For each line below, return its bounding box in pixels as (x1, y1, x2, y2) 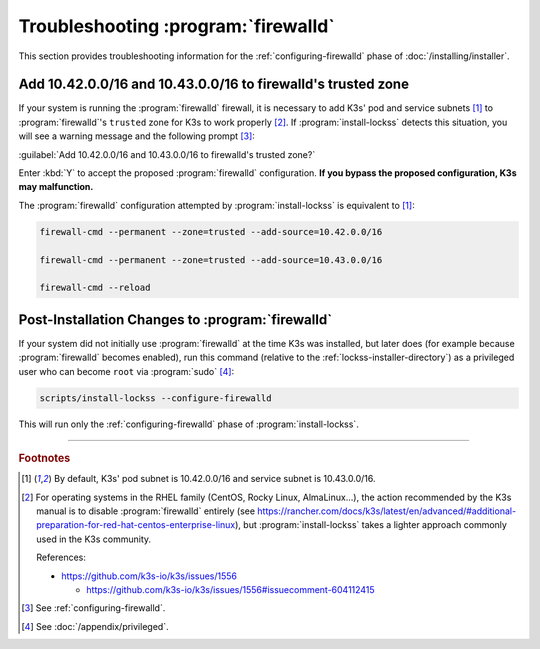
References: (36, 551, 87, 564)
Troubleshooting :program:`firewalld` (18, 15, 335, 37)
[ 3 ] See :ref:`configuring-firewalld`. (21, 602, 166, 614)
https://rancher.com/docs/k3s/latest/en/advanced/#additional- (256, 505, 517, 517)
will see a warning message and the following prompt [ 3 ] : (18, 130, 255, 142)
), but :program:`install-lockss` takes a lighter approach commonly (235, 519, 507, 531)
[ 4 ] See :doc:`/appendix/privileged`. (21, 620, 169, 632)
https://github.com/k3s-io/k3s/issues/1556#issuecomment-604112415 (86, 583, 375, 595)
